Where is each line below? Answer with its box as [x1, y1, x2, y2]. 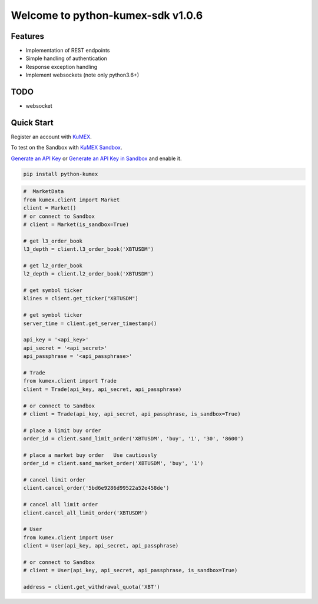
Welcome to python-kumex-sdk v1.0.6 [11, 9, 203, 22]
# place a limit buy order [23, 427, 101, 434]
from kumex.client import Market [23, 196, 120, 203]
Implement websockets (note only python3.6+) [25, 71, 140, 79]
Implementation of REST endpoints [25, 47, 110, 54]
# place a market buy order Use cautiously [23, 452, 157, 459]
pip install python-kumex [23, 171, 98, 177]
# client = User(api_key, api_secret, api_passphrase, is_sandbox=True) [23, 567, 238, 574]
